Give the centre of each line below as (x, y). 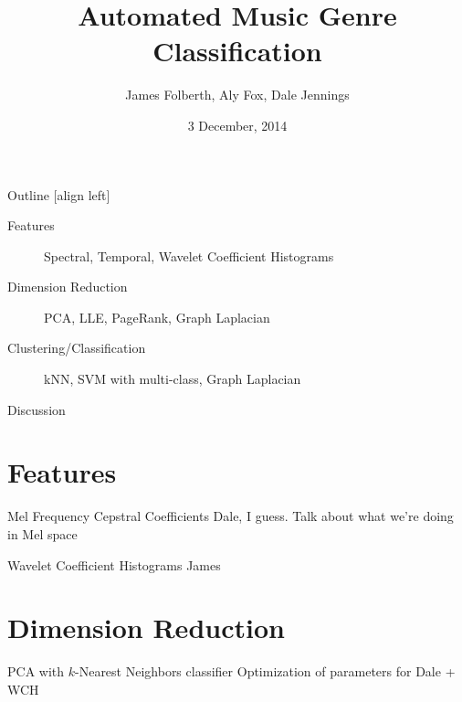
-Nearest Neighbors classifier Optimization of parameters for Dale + (265, 671)
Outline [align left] (59, 194)
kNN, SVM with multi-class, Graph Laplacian (173, 379)
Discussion (37, 409)
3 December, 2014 (237, 125)
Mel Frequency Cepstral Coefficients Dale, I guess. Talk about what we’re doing (231, 516)
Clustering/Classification (77, 348)
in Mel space (42, 533)
